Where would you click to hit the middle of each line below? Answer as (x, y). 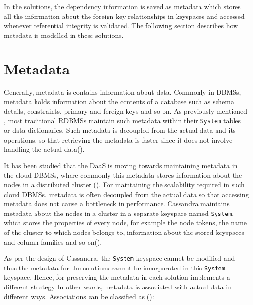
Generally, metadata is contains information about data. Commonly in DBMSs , (123, 92)
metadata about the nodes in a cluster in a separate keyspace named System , (119, 213)
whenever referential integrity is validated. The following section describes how (121, 26)
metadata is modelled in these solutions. (64, 35)
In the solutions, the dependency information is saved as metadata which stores (122, 6)
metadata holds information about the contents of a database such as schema (119, 101)
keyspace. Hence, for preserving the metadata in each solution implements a (117, 277)
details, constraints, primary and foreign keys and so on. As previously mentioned (126, 111)
